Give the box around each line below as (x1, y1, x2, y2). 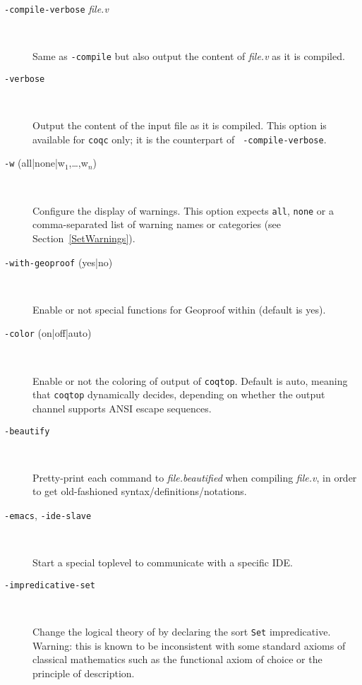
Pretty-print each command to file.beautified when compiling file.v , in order (32, 470, 357, 484)
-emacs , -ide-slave (4, 507, 92, 522)
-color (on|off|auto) (4, 326, 92, 340)
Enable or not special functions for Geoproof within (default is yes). (32, 302, 326, 316)
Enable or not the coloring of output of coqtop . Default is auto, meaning (32, 373, 348, 388)
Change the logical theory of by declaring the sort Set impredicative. (32, 624, 331, 639)
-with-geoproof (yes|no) (4, 254, 113, 269)
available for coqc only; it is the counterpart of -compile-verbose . (32, 131, 327, 146)
